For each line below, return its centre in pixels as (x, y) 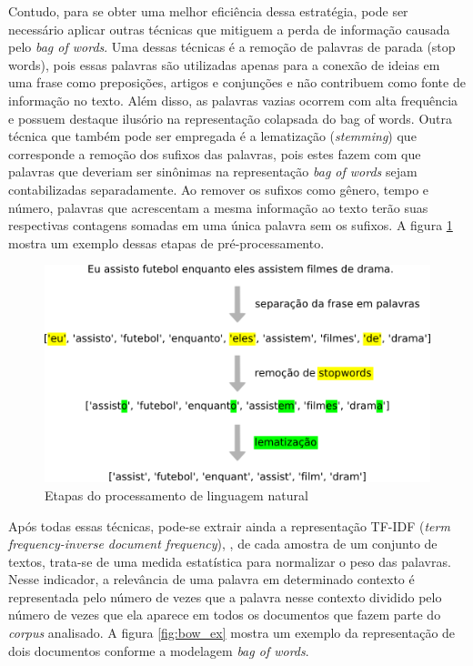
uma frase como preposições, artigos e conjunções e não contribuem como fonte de (237, 82)
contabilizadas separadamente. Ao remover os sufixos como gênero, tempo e (219, 189)
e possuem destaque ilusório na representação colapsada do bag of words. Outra (230, 118)
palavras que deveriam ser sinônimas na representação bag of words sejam (213, 172)
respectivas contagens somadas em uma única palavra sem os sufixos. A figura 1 (231, 225)
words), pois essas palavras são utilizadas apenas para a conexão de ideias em (224, 64)
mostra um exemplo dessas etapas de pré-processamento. (166, 242)
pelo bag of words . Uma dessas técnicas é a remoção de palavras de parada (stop (232, 47)
